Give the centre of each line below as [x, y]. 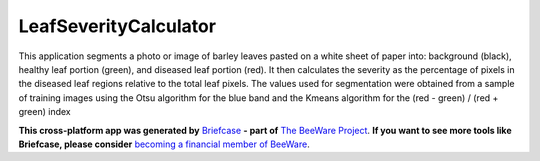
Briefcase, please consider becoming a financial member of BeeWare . [164, 144]
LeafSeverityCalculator [117, 26]
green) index [44, 112]
